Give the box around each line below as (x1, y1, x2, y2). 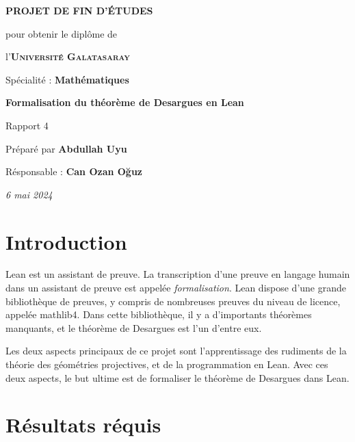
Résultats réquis (5, 411, 161, 439)
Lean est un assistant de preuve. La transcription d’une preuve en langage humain (5, 267, 350, 281)
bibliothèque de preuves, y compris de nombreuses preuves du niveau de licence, (5, 294, 341, 308)
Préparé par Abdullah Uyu (5, 141, 127, 155)
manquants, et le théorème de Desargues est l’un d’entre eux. (5, 320, 262, 335)
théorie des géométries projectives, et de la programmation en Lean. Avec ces (5, 357, 328, 372)
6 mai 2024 (5, 187, 53, 201)
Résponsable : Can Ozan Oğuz (5, 164, 143, 179)
